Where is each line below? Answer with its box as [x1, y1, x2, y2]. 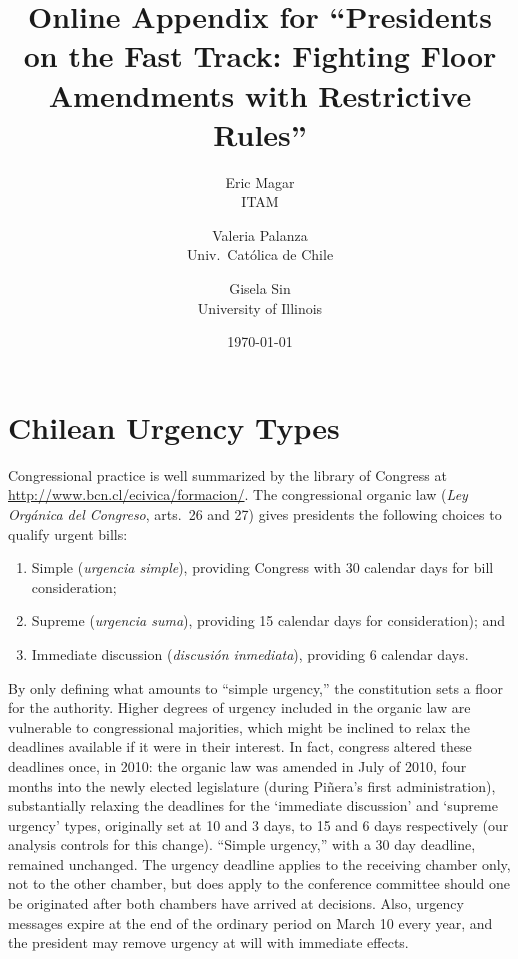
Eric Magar [225, 171, 295, 192]
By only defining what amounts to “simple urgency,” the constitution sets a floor [8, 677, 503, 698]
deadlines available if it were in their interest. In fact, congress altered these [8, 736, 472, 757]
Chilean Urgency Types [8, 406, 340, 447]
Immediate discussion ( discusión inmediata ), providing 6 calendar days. [31, 643, 469, 664]
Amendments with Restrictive [48, 74, 472, 115]
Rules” [213, 113, 307, 154]
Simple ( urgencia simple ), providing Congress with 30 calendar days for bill [31, 557, 494, 578]
